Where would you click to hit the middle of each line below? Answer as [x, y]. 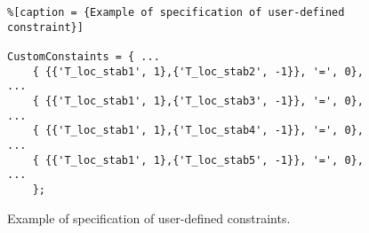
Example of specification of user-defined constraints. [149, 217]
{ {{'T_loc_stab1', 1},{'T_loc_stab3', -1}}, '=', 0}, [198, 101]
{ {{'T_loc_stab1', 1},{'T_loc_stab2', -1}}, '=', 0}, [198, 71]
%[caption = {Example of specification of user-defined [176, 12]
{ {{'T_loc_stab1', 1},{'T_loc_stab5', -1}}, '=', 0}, [198, 160]
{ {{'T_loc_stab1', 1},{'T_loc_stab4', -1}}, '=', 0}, [198, 131]
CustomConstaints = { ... [84, 56]
